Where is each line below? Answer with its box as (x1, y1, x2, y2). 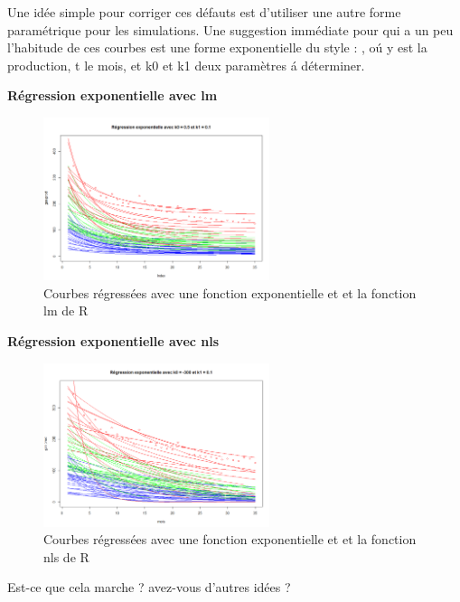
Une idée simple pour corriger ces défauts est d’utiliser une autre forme (7, 3, 401, 21)
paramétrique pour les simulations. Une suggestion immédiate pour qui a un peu (7, 20, 454, 39)
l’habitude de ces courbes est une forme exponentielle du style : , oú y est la (7, 38, 427, 57)
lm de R (43, 301, 89, 320)
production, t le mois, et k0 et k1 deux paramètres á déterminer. (7, 55, 365, 74)
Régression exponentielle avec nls (7, 331, 220, 350)
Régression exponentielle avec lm (7, 86, 218, 105)
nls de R (43, 547, 89, 566)
